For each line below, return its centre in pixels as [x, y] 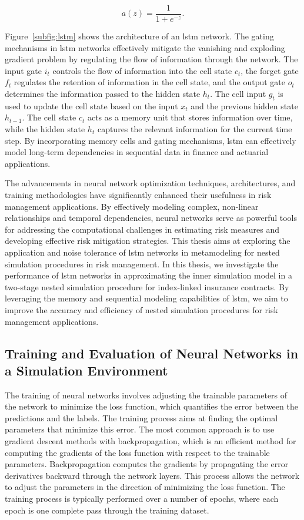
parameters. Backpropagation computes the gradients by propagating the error [147, 464]
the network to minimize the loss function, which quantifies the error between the [151, 406]
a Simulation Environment [86, 370]
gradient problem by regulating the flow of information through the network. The [151, 59]
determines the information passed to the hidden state [103, 94]
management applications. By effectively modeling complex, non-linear [132, 206]
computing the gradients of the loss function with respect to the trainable [137, 452]
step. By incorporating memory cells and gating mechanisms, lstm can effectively [151, 140]
